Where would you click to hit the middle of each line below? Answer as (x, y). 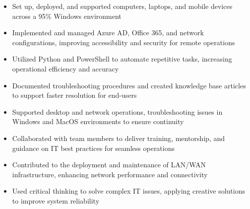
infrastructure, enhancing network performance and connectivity (110, 174)
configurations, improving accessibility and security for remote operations (124, 42)
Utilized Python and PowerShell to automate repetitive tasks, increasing (122, 59)
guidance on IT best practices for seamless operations (94, 148)
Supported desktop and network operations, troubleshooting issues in (117, 111)
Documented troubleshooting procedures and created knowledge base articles (129, 85)
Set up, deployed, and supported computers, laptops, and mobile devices (122, 6)
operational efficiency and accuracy (65, 68)
